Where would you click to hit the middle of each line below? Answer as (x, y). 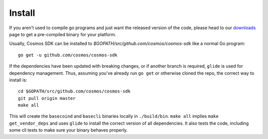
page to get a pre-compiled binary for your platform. (63, 34)
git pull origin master (47, 98)
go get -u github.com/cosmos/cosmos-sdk (68, 55)
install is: (18, 80)
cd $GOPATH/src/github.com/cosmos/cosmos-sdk (74, 91)
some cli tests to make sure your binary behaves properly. (68, 130)
